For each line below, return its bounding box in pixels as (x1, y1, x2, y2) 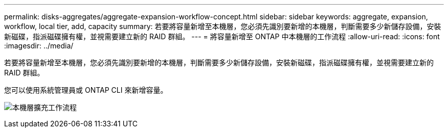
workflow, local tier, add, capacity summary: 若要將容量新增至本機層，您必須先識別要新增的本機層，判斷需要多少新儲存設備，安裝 (4, 22, 441, 31)
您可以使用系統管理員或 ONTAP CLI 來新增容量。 (4, 86, 168, 94)
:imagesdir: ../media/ (4, 41, 74, 50)
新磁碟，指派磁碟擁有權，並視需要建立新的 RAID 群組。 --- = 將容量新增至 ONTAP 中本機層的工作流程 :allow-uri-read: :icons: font (4, 32, 440, 41)
